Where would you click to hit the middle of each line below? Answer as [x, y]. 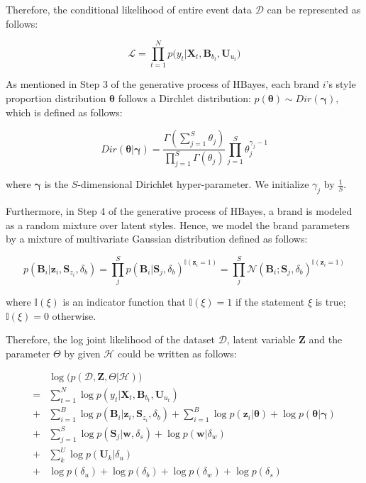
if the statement [270, 301]
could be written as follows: [177, 353]
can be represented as [314, 9]
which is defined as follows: [64, 112]
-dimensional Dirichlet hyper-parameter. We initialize [193, 184]
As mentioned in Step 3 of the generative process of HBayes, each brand [162, 84]
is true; [331, 301]
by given [82, 353]
